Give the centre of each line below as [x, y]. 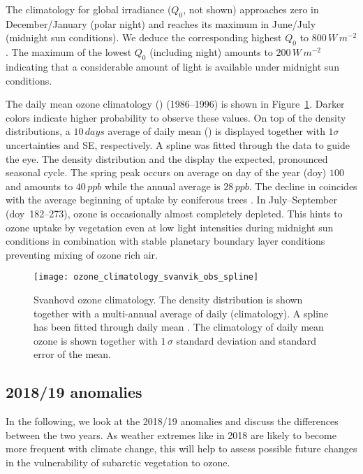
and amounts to [39, 186]
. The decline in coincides [303, 186]
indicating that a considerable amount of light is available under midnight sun [172, 66]
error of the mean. [72, 354]
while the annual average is [162, 186]
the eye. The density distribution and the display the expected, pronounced [167, 158]
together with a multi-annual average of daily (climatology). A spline [181, 313]
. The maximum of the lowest [69, 52]
